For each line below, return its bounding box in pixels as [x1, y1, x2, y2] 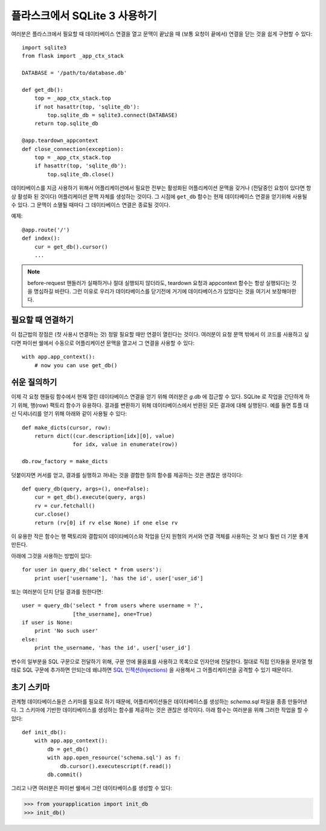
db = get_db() [47, 746, 89, 752]
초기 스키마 [11, 682, 50, 692]
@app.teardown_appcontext [22, 137, 99, 144]
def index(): [22, 235, 60, 242]
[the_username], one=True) [72, 611, 153, 617]
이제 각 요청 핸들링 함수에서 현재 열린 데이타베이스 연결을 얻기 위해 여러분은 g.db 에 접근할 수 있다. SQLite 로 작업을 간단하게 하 [11, 393, 310, 400]
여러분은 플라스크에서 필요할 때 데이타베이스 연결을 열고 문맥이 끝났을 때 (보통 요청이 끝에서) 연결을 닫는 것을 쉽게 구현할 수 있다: [11, 30, 313, 37]
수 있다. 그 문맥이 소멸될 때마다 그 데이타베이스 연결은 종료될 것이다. [11, 201, 170, 208]
